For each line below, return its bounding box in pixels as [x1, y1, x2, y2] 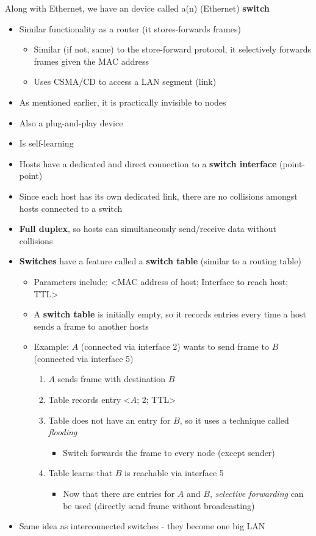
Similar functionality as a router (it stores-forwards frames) [19, 22, 241, 35]
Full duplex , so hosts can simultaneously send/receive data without [19, 222, 276, 235]
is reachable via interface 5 [124, 466, 224, 479]
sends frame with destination [57, 372, 165, 385]
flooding [48, 426, 77, 438]
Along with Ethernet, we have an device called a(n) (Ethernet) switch [5, 2, 270, 14]
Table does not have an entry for [48, 413, 171, 426]
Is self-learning [19, 137, 74, 150]
